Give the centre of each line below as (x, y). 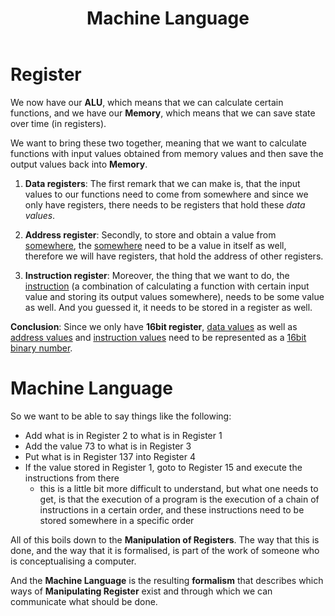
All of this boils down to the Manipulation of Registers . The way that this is (165, 539)
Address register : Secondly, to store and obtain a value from (150, 234)
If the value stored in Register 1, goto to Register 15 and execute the (163, 467)
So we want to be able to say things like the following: (121, 416)
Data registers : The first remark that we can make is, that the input (162, 183)
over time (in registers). (58, 123)
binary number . (41, 348)
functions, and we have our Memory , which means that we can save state (163, 113)
